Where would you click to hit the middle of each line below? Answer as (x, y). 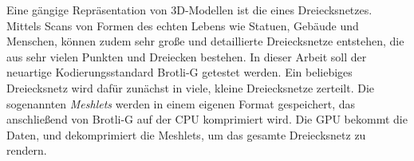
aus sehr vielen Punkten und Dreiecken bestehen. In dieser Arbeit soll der (187, 56)
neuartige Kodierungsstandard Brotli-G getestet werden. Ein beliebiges (179, 72)
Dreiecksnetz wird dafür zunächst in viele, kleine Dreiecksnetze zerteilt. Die (191, 87)
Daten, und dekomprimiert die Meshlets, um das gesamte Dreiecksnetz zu (186, 134)
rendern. (27, 150)
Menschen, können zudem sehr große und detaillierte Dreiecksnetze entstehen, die (205, 41)
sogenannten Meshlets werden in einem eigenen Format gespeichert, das (181, 103)
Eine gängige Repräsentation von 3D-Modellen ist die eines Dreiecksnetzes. (189, 10)
